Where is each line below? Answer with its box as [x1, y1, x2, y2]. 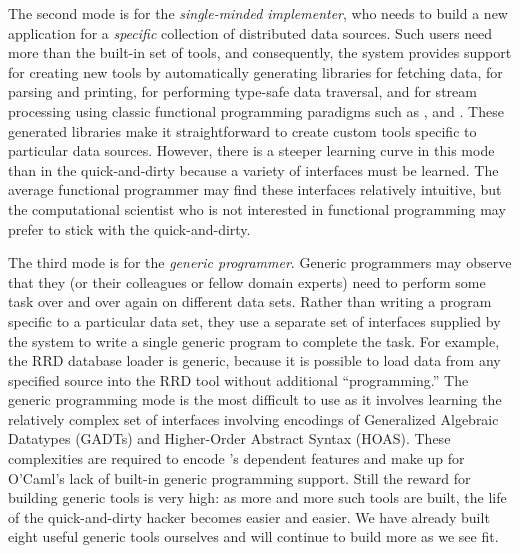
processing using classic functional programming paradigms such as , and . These [8, 100, 504, 121]
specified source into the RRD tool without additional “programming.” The [8, 369, 469, 390]
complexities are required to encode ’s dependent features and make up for [8, 448, 465, 469]
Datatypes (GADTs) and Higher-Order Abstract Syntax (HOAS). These [8, 428, 451, 449]
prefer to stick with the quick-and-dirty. [8, 218, 251, 239]
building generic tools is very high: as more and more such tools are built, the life [8, 487, 507, 508]
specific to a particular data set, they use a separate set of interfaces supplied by [8, 310, 501, 331]
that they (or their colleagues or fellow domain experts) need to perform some [8, 271, 486, 292]
